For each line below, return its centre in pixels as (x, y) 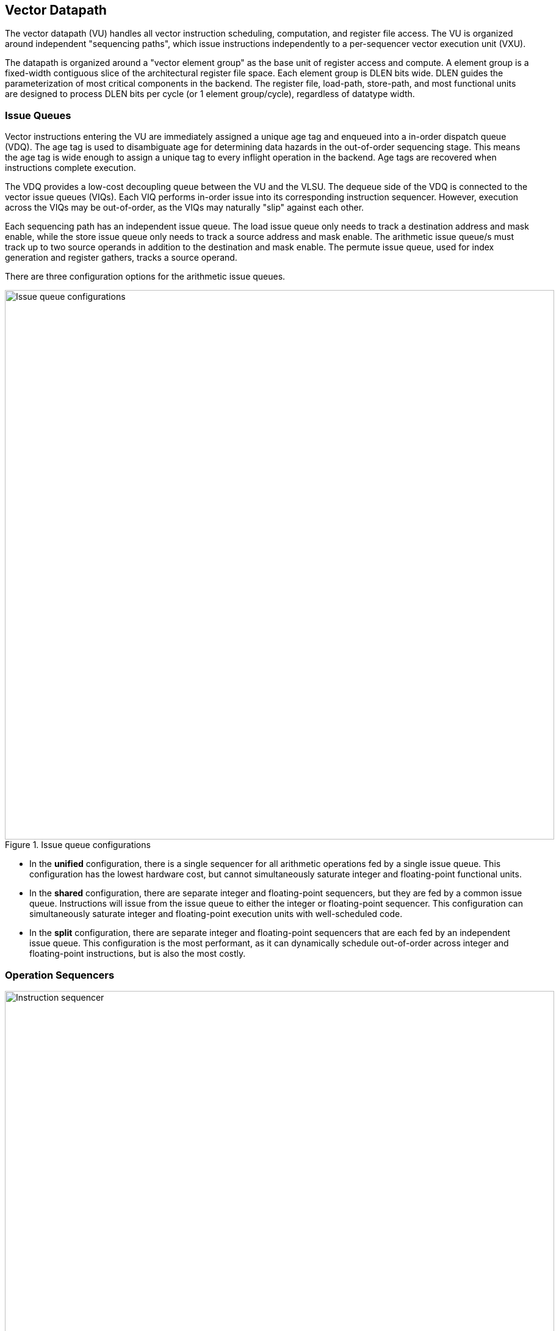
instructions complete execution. (70, 168)
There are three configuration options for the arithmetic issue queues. (145, 277)
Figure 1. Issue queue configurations (78, 845)
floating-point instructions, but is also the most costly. (138, 954)
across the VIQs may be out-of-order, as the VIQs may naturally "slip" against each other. (185, 208)
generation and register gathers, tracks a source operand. (121, 258)
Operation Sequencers (60, 975)
